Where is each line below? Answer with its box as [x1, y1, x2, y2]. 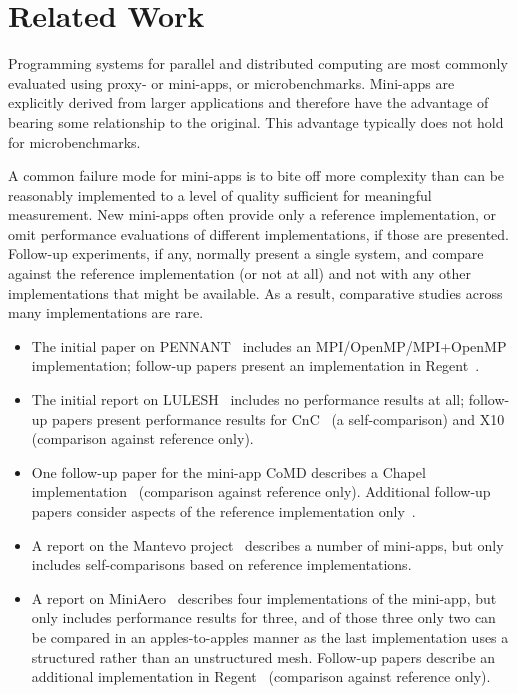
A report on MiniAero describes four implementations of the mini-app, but [31, 587, 497, 608]
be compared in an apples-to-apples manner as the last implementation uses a [31, 626, 509, 647]
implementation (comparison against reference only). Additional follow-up [31, 481, 491, 502]
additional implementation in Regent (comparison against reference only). [31, 666, 491, 687]
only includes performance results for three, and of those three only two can [31, 607, 496, 628]
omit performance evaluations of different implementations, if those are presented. [8, 223, 509, 244]
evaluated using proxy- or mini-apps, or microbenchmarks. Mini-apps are [8, 72, 455, 93]
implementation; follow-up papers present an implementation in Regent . [31, 355, 480, 376]
